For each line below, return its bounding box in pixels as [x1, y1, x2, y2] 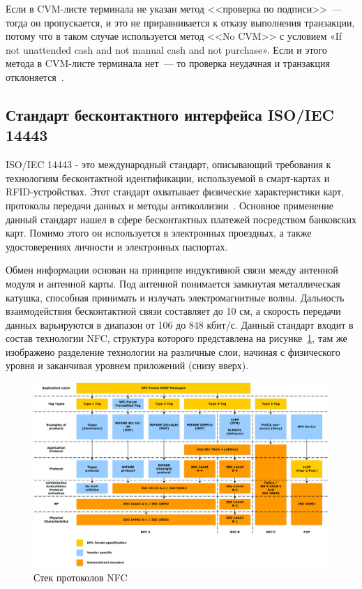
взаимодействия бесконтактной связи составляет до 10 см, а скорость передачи [6, 304, 341, 318]
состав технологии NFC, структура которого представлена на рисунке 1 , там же [6, 331, 347, 345]
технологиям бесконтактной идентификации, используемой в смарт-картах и [6, 170, 330, 185]
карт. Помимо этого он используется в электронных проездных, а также [6, 225, 312, 240]
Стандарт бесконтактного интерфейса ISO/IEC [6, 103, 334, 125]
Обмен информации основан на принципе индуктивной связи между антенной [6, 262, 338, 277]
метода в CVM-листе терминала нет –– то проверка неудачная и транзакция [6, 56, 330, 70]
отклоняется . [6, 69, 64, 84]
